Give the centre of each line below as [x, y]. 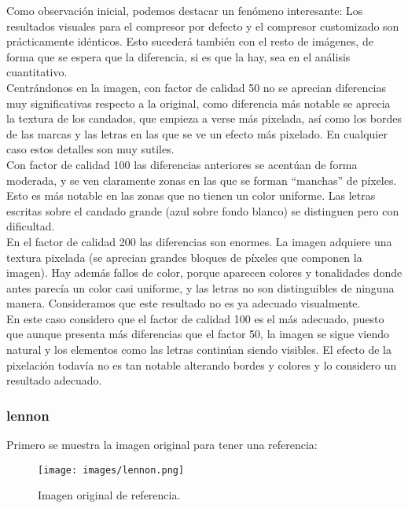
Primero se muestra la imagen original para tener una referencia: [162, 445]
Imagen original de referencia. [109, 495]
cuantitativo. [37, 72]
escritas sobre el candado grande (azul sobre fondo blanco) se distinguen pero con [203, 210]
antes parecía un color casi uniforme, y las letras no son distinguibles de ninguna [200, 287]
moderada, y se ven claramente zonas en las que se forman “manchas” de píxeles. [202, 180]
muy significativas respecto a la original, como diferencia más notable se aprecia [198, 103]
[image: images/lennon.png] [111, 470]
